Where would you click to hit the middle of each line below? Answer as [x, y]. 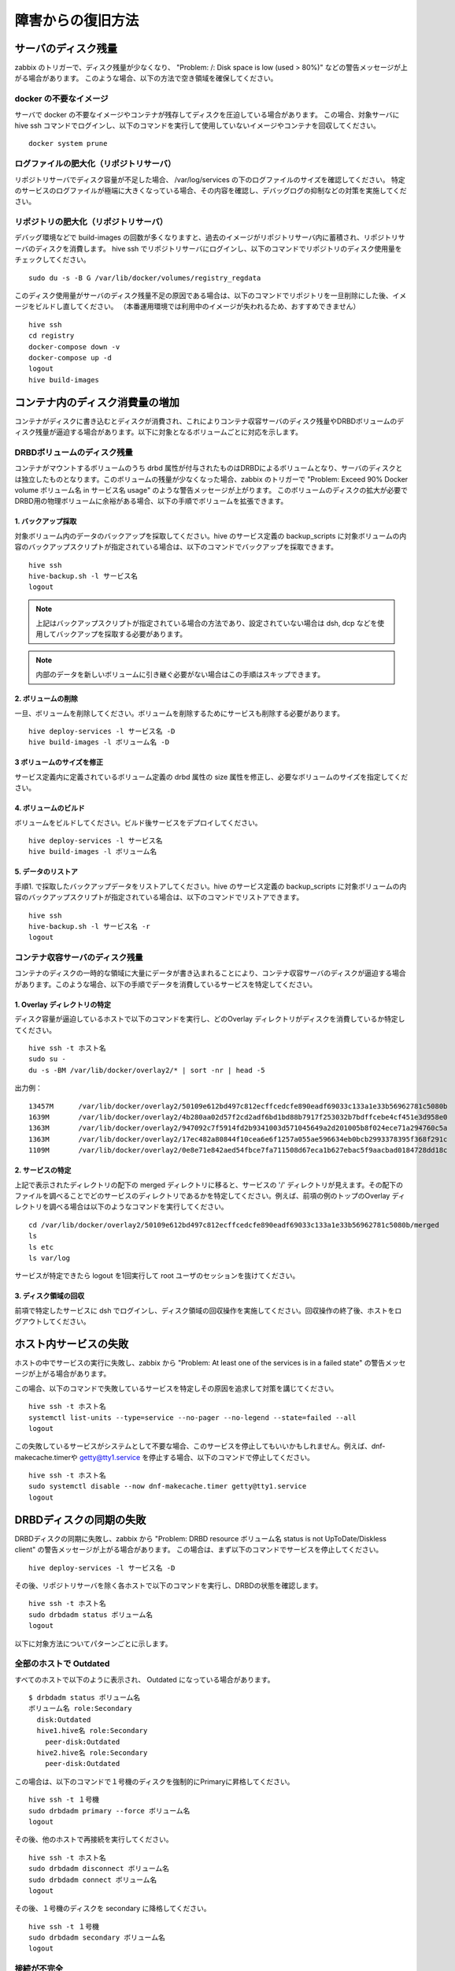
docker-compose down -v [74, 347]
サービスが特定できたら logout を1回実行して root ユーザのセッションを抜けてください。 [157, 1276]
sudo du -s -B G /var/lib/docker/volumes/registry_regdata [145, 278]
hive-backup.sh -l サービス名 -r [90, 926]
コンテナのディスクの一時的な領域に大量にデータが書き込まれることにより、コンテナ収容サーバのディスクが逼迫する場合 [211, 973]
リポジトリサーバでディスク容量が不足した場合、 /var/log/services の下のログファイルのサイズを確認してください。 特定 [210, 179]
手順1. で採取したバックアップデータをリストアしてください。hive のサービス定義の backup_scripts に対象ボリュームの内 [211, 886]
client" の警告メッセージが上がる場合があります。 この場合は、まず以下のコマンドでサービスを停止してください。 [199, 1550]
